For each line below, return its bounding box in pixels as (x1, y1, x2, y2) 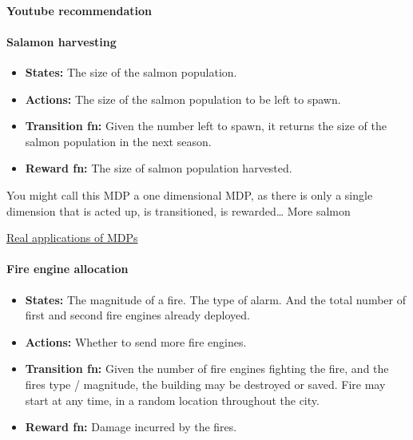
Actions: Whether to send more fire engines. (25, 333, 247, 350)
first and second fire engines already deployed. (25, 307, 250, 323)
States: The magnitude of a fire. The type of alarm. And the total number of (25, 291, 406, 307)
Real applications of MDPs (6, 229, 138, 246)
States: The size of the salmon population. (25, 63, 237, 80)
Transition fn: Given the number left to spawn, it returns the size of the (25, 117, 387, 134)
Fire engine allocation (6, 260, 129, 277)
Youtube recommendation (6, 2, 153, 18)
